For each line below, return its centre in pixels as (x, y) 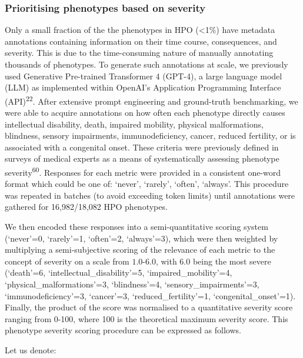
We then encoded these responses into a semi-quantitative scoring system (136, 227)
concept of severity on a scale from (67, 261)
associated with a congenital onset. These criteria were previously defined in (142, 147)
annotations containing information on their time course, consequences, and (141, 41)
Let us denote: (31, 349)
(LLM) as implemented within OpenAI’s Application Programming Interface (143, 87)
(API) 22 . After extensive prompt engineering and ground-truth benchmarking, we (151, 100)
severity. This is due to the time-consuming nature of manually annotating (139, 53)
